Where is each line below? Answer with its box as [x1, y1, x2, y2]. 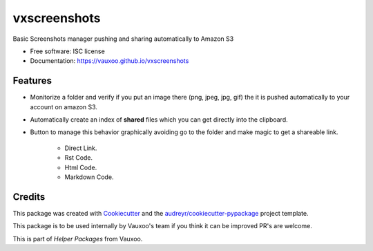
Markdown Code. [64, 173, 114, 181]
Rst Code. [64, 154, 93, 162]
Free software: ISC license [30, 47, 105, 55]
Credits [12, 191, 46, 203]
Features [12, 75, 52, 86]
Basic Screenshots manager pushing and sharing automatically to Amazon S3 [12, 35, 234, 43]
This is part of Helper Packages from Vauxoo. [12, 234, 143, 243]
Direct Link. [64, 144, 97, 152]
